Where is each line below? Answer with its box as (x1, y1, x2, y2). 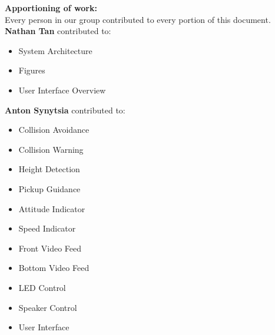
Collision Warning (18, 143, 84, 155)
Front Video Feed (18, 242, 82, 254)
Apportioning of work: (5, 2, 97, 14)
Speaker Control (18, 301, 77, 313)
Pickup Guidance (18, 182, 81, 195)
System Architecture (18, 44, 92, 56)
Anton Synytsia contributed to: (5, 103, 125, 116)
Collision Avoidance (18, 123, 90, 136)
